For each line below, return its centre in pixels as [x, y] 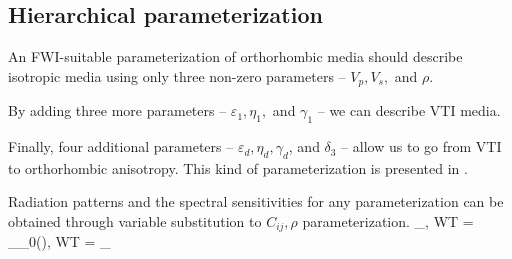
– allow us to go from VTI [421, 146]
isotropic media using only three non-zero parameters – [177, 75]
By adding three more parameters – [117, 110]
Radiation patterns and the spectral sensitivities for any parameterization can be [256, 201]
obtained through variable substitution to [135, 221]
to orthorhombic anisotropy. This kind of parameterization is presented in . [238, 167]
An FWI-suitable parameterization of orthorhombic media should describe [235, 56]
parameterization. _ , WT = [388, 221]
